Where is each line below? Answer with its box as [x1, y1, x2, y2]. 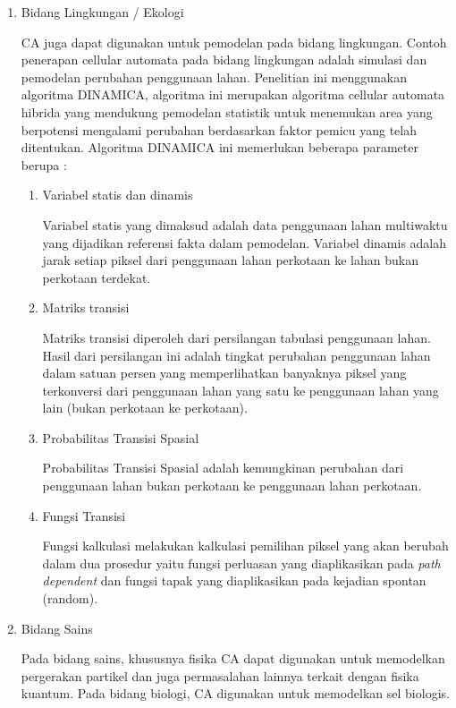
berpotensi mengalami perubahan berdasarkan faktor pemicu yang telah [21, 120, 417, 139]
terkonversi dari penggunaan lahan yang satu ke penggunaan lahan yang [42, 380, 439, 399]
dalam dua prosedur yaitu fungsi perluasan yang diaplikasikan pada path [42, 553, 441, 572]
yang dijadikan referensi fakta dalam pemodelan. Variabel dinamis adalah [42, 233, 447, 252]
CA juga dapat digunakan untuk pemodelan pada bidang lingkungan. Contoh [21, 32, 447, 51]
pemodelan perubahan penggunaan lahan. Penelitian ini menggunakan [21, 67, 408, 86]
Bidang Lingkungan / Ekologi [21, 3, 184, 21]
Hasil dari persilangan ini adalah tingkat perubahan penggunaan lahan [42, 345, 431, 364]
